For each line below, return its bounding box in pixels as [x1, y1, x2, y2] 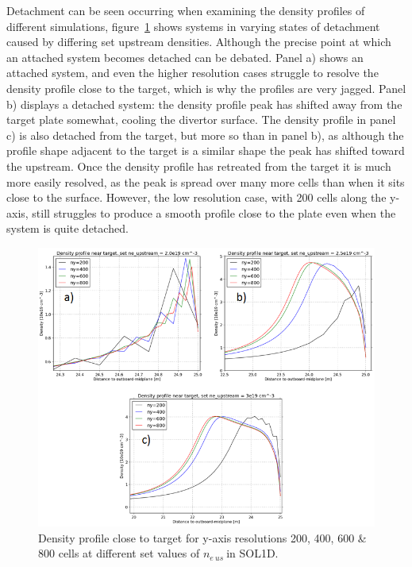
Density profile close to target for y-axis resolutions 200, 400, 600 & [38, 529, 367, 546]
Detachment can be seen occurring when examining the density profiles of [6, 2, 365, 18]
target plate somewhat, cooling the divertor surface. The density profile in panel [6, 111, 396, 128]
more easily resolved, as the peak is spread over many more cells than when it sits [6, 173, 405, 190]
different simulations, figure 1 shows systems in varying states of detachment [6, 17, 380, 34]
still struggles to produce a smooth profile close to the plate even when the [32, 204, 396, 221]
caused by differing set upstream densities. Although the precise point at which [6, 33, 391, 50]
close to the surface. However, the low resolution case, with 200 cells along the [6, 189, 387, 206]
